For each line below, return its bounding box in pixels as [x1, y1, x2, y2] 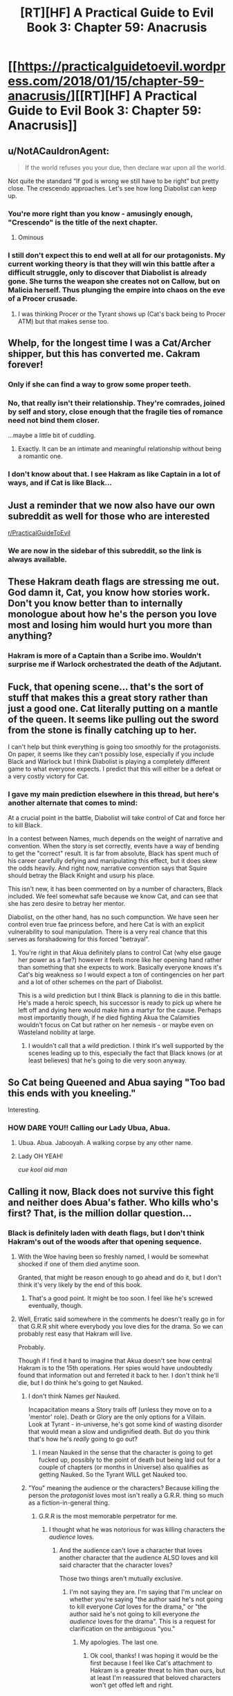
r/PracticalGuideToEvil [8, 528, 71, 536]
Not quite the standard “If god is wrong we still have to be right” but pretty [8, 177, 219, 185]
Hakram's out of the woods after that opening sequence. [8, 1236, 202, 1246]
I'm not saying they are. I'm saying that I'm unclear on [69, 1588, 223, 1596]
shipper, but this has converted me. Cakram [8, 348, 201, 360]
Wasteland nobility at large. [17, 1028, 96, 1037]
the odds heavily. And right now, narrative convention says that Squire [8, 864, 207, 873]
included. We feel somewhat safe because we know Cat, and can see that [8, 892, 218, 900]
